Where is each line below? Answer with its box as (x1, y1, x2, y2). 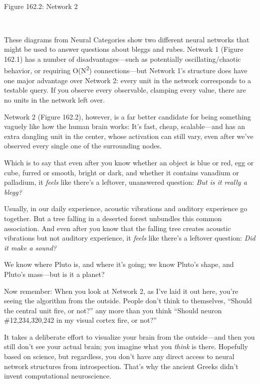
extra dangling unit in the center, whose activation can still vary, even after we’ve (4, 130, 254, 141)
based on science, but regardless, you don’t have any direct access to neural (4, 351, 235, 362)
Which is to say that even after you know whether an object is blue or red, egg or (4, 157, 254, 167)
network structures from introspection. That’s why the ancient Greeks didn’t (4, 361, 239, 371)
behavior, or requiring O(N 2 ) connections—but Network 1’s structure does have (4, 64, 248, 76)
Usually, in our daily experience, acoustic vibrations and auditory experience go (4, 203, 248, 214)
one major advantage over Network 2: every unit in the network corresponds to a (4, 75, 252, 85)
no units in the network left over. (4, 95, 105, 105)
